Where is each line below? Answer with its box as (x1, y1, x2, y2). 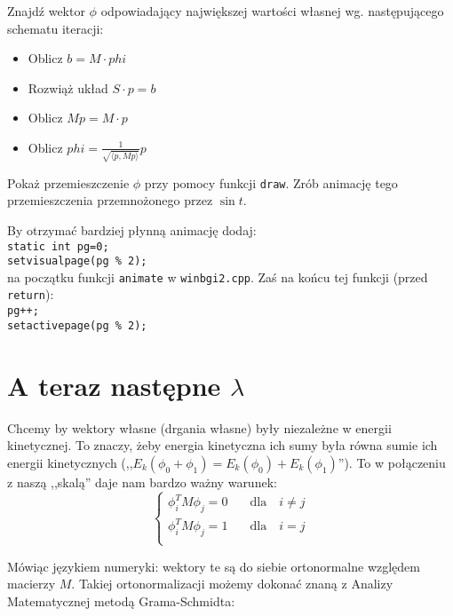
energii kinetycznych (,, (7, 453, 133, 471)
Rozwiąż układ (28, 78, 108, 97)
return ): (7, 285, 54, 304)
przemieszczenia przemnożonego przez (7, 191, 213, 209)
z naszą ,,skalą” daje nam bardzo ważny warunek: (7, 472, 277, 491)
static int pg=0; (7, 240, 109, 253)
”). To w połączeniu (338, 453, 446, 471)
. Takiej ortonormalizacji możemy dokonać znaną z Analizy (71, 574, 393, 593)
